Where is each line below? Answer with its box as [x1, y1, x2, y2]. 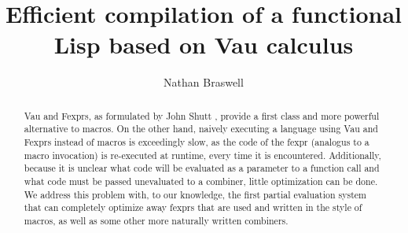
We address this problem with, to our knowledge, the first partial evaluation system [24, 187, 367, 201]
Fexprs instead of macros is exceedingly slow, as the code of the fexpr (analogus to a [24, 135, 369, 149]
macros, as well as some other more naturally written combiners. [24, 213, 289, 227]
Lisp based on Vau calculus [53, 28, 354, 61]
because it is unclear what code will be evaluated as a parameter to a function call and [24, 161, 380, 175]
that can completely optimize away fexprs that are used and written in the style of [24, 201, 362, 214]
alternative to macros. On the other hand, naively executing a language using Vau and [24, 122, 378, 135]
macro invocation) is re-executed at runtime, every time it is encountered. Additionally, [24, 148, 381, 161]
